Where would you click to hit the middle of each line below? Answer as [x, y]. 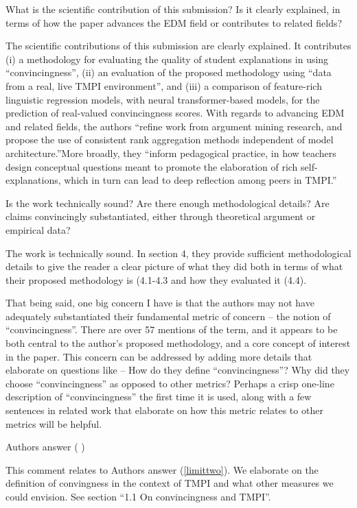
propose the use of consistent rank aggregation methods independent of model [170, 140]
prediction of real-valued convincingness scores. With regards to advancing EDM [175, 113]
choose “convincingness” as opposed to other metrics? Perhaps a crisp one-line [170, 383]
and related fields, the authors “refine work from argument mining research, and [174, 126]
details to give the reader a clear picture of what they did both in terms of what [174, 266]
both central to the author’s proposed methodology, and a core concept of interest [178, 343]
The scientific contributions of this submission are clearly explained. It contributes [178, 46]
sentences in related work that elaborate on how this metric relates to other [164, 410]
